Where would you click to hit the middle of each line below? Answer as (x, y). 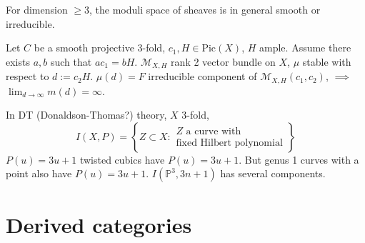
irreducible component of (202, 76)
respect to (27, 76)
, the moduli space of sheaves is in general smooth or (205, 9)
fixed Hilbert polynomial (229, 143)
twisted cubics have (122, 159)
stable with (327, 61)
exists (18, 61)
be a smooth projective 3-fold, (100, 48)
